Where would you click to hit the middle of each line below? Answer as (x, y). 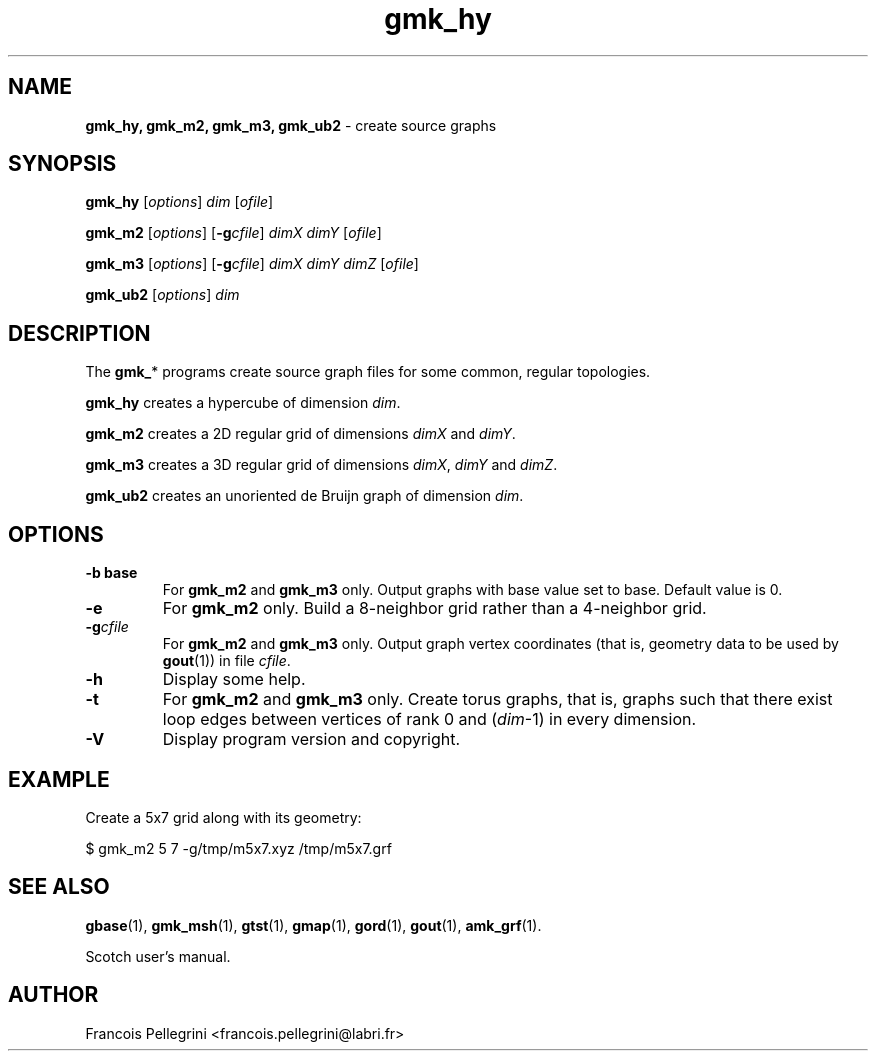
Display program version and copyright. (311, 739)
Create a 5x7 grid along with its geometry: (223, 817)
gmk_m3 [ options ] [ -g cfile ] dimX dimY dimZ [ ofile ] (252, 264)
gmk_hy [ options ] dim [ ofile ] (179, 202)
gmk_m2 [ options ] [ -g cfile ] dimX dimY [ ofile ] (233, 233)
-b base (111, 573)
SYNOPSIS (62, 164)
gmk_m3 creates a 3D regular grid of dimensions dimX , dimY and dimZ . (321, 465)
